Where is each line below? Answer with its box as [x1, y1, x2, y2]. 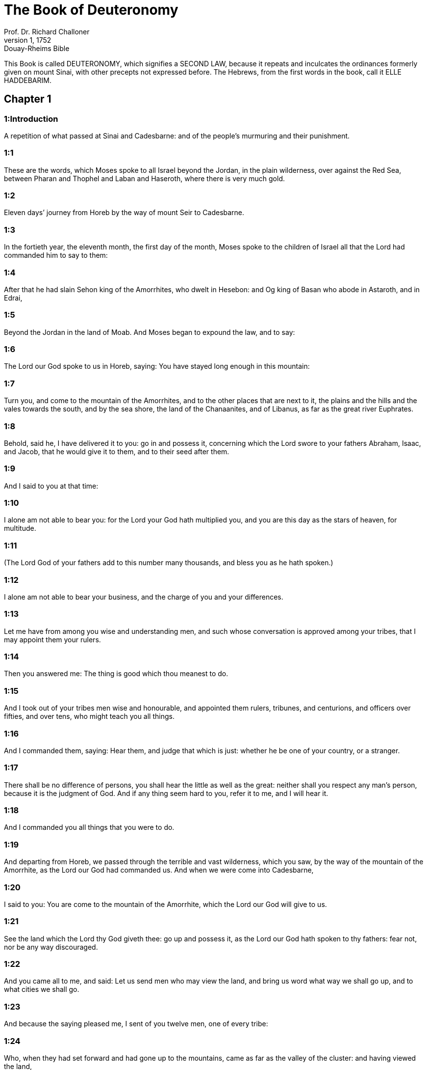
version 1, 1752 [4, 35, 51, 44]
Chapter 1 [4, 93, 51, 106]
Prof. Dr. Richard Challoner [4, 27, 90, 36]
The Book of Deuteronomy [4, 1, 178, 18]
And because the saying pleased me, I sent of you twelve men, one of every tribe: [4, 1019, 268, 1028]
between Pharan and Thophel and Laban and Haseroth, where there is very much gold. [4, 174, 285, 183]
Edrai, [4, 293, 23, 302]
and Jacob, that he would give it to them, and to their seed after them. [4, 447, 229, 456]
